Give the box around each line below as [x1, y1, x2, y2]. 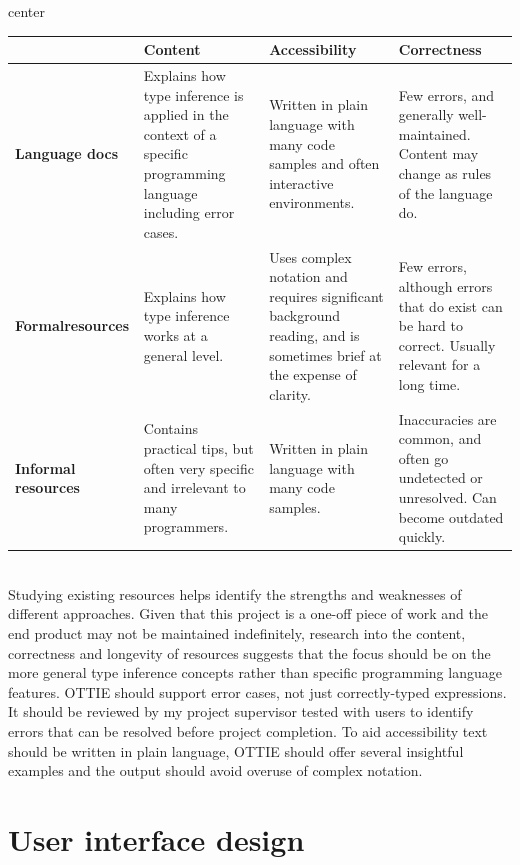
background [269, 305, 340, 326]
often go [398, 447, 449, 468]
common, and [398, 428, 482, 449]
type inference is [143, 84, 244, 105]
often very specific [143, 457, 254, 478]
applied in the [143, 104, 229, 125]
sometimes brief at [269, 344, 382, 365]
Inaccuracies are [398, 408, 497, 429]
